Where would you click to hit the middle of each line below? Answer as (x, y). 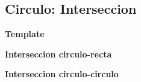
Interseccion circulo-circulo (62, 74)
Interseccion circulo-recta (58, 54)
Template (25, 34)
